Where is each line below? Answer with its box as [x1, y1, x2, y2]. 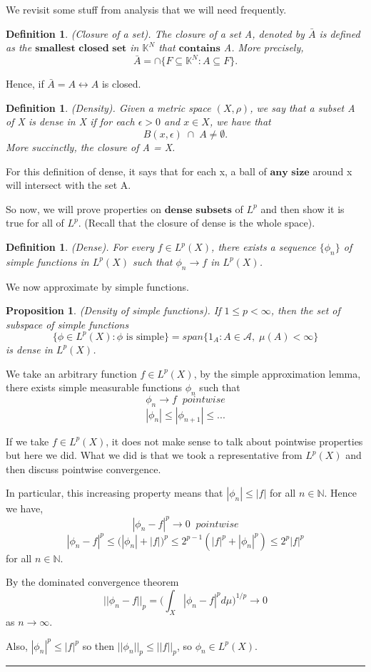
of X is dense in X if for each [6, 114, 135, 129]
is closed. [101, 76, 141, 91]
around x [312, 163, 352, 178]
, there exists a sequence [211, 239, 316, 254]
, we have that [209, 114, 271, 129]
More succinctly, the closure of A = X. [6, 140, 176, 155]
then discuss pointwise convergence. [6, 461, 161, 476]
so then [82, 638, 115, 653]
